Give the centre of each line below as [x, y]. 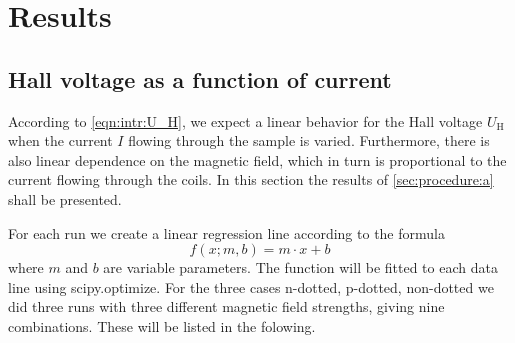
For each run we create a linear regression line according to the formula [226, 232]
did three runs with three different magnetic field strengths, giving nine [226, 306]
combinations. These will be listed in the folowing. [162, 325]
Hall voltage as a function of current [200, 78]
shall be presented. [65, 198]
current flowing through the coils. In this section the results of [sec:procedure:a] [251, 179]
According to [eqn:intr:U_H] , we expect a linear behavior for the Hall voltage [245, 120]
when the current [60, 140]
